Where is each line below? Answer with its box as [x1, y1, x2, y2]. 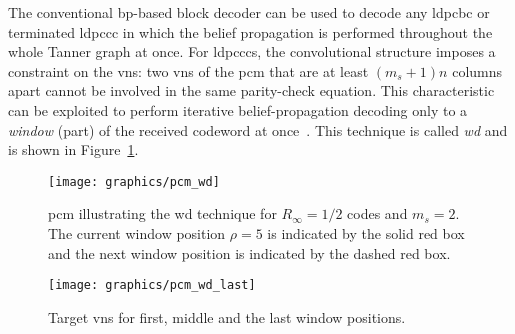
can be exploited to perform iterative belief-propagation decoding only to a [8, 99, 468, 120]
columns [452, 60, 503, 81]
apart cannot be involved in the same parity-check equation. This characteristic [8, 80, 495, 101]
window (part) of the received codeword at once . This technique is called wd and [8, 119, 508, 140]
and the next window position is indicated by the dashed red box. [48, 242, 451, 263]
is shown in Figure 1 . [8, 139, 139, 160]
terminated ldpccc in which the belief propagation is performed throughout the [8, 21, 493, 42]
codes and [347, 203, 408, 224]
